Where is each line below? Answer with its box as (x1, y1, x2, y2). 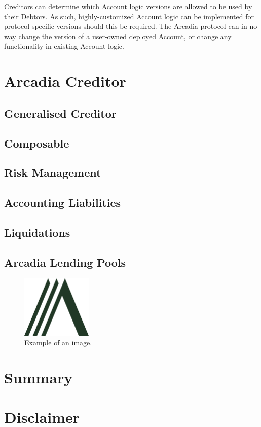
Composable (4, 135, 69, 151)
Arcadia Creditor (4, 70, 126, 91)
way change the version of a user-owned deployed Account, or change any (4, 30, 232, 41)
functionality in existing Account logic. (4, 41, 124, 51)
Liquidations (4, 224, 70, 240)
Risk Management (4, 165, 101, 181)
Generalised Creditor (4, 105, 117, 121)
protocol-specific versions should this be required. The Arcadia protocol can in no (4, 21, 257, 31)
